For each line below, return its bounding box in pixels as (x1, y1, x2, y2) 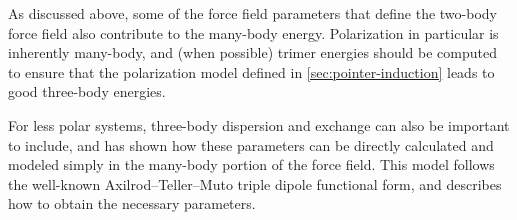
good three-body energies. (8, 81, 166, 102)
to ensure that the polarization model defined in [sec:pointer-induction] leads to (8, 61, 495, 82)
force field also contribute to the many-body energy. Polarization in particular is (8, 22, 499, 43)
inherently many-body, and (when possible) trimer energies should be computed (8, 42, 497, 63)
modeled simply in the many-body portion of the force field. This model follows (8, 154, 495, 175)
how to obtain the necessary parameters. (8, 193, 256, 214)
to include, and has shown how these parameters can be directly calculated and (8, 134, 494, 155)
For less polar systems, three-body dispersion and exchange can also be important (8, 114, 510, 135)
